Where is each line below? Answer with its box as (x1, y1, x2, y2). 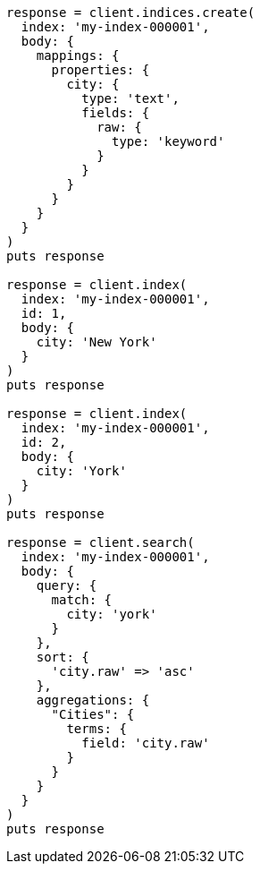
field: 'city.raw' (81, 736, 210, 750)
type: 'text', (81, 91, 180, 106)
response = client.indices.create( (6, 5, 256, 20)
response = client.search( (6, 535, 195, 550)
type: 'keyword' (112, 134, 225, 149)
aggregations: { (36, 693, 150, 707)
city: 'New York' (36, 335, 157, 349)
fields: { (81, 106, 150, 120)
